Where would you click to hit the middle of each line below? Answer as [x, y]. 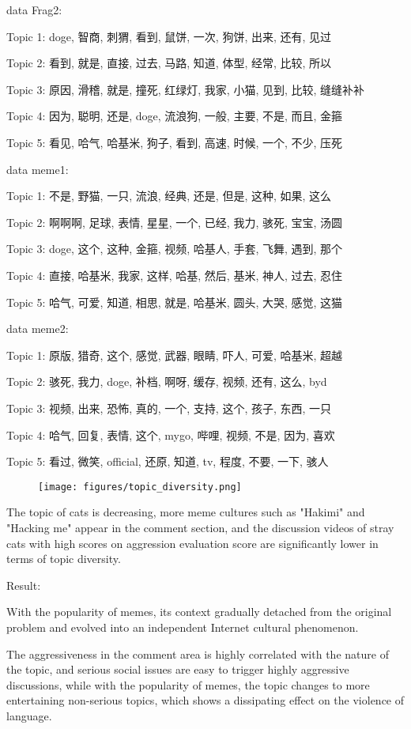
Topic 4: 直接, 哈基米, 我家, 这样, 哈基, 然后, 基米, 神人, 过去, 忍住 [175, 275]
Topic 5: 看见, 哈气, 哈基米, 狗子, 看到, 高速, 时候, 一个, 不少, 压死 [175, 142]
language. [29, 715]
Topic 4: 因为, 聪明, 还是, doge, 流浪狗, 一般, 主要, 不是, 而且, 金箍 [175, 116]
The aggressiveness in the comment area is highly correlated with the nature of [198, 653]
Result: [24, 585]
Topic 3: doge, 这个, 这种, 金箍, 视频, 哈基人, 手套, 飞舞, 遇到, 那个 [175, 249]
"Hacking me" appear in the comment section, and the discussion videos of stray [200, 527]
